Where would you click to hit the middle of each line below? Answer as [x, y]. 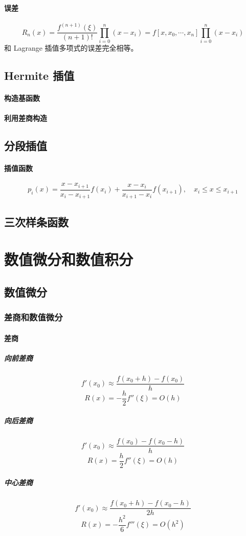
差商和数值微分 [33, 317]
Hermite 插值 [39, 76]
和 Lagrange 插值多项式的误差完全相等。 [71, 48]
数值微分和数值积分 [69, 259]
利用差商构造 [26, 118]
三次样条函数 [36, 221]
